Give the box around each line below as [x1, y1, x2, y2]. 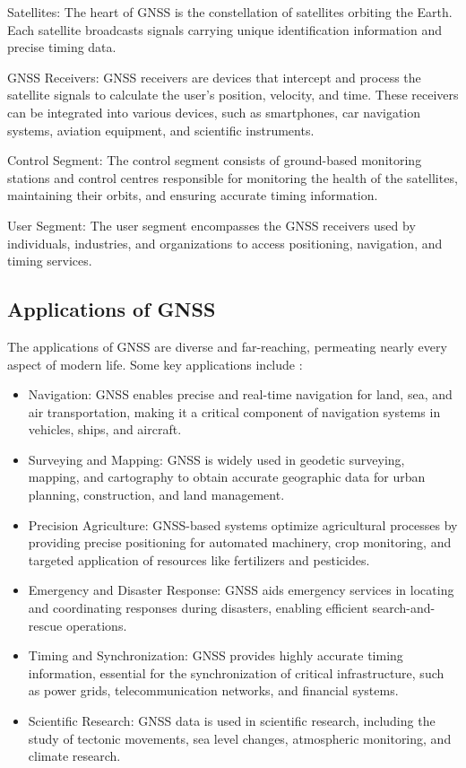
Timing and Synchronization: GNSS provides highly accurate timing [28, 646, 403, 665]
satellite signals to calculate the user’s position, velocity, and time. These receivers [7, 85, 459, 104]
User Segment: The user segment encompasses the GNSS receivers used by [7, 215, 416, 234]
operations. [65, 615, 127, 634]
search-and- [372, 598, 436, 617]
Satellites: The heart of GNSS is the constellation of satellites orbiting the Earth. [7, 3, 453, 21]
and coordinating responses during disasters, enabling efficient [28, 598, 368, 617]
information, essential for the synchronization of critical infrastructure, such [28, 663, 444, 682]
